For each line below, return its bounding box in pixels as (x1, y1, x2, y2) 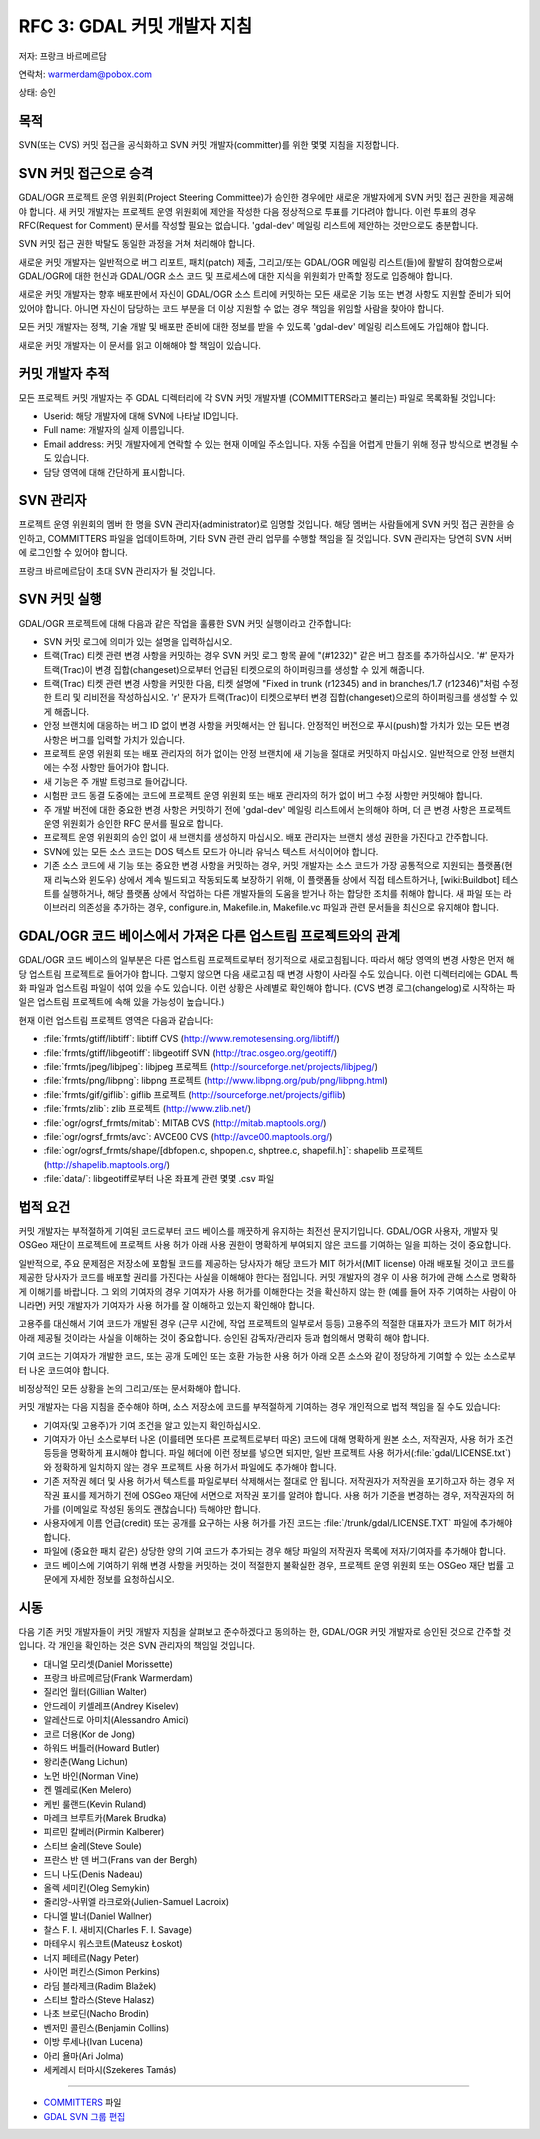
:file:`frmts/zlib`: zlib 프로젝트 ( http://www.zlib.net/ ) (43, 1103, 252, 1115)
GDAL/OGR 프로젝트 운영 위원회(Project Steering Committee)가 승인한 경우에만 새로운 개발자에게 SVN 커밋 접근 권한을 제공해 (18, 191, 514, 204)
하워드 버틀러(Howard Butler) (43, 1742, 160, 1754)
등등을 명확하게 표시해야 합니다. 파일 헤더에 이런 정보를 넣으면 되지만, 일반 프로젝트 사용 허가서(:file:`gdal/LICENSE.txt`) (43, 1447, 512, 1459)
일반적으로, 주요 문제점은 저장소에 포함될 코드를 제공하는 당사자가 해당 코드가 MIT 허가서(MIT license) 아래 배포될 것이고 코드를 (18, 1257, 515, 1269)
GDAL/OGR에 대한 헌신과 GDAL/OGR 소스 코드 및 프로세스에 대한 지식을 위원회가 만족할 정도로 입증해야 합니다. (18, 270, 454, 282)
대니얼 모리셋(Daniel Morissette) (43, 1658, 174, 1670)
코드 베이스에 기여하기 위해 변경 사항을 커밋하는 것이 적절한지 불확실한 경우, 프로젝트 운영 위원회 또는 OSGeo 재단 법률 (43, 1559, 504, 1571)
